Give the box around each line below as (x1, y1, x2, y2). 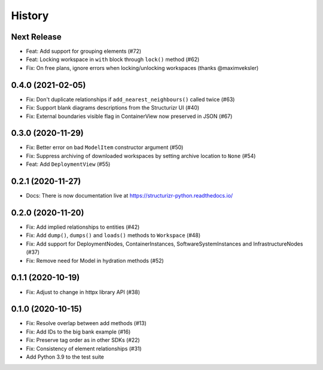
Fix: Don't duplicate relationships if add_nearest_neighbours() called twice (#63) (26, 96, 235, 103)
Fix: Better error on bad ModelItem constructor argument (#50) (26, 144, 184, 151)
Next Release (11, 32, 62, 42)
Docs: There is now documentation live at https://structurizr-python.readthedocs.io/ (26, 192, 233, 199)
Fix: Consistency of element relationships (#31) (26, 345, 142, 352)
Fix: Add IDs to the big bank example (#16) (26, 328, 131, 335)
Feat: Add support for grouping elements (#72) (26, 48, 142, 55)
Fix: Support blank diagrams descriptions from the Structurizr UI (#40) (26, 104, 200, 111)
